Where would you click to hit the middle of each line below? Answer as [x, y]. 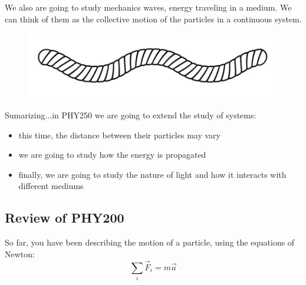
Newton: [20, 253]
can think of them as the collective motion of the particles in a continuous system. [153, 19]
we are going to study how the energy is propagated [112, 155]
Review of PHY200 [65, 218]
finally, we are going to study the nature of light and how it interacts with [152, 174]
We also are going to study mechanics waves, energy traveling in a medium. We [148, 7]
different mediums [51, 186]
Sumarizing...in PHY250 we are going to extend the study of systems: [131, 115]
